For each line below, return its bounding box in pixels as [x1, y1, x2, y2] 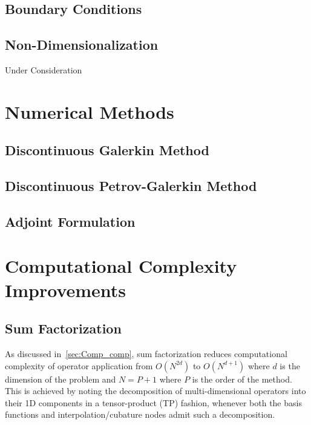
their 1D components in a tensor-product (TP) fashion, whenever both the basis [5, 396, 302, 409]
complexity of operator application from [5, 359, 153, 372]
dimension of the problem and [5, 372, 116, 385]
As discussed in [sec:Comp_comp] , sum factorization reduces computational [5, 347, 287, 360]
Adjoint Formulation [5, 212, 136, 230]
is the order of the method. [192, 372, 292, 385]
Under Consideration [5, 63, 82, 76]
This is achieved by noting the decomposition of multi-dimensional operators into [5, 384, 306, 397]
